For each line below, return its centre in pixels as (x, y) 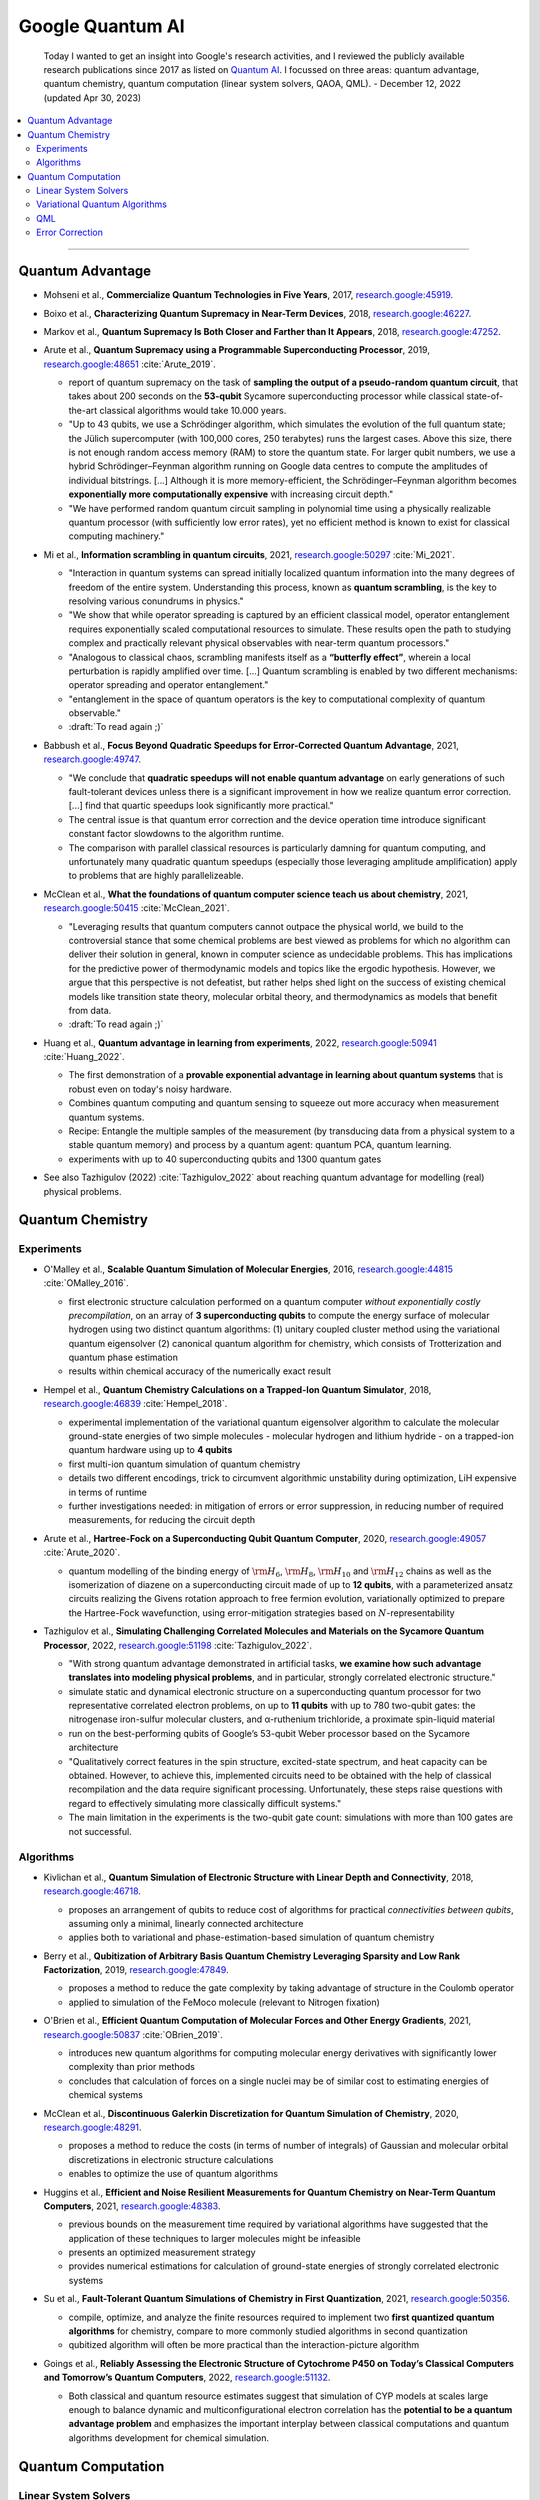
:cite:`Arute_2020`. (82, 1552)
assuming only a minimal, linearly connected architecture (186, 1923)
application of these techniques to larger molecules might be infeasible (214, 2238)
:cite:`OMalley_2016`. (86, 1283)
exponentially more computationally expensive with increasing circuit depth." (231, 494)
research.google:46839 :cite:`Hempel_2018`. (135, 1404)
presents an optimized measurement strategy (162, 2252)
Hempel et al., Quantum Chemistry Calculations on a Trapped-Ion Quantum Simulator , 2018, (237, 1389)
